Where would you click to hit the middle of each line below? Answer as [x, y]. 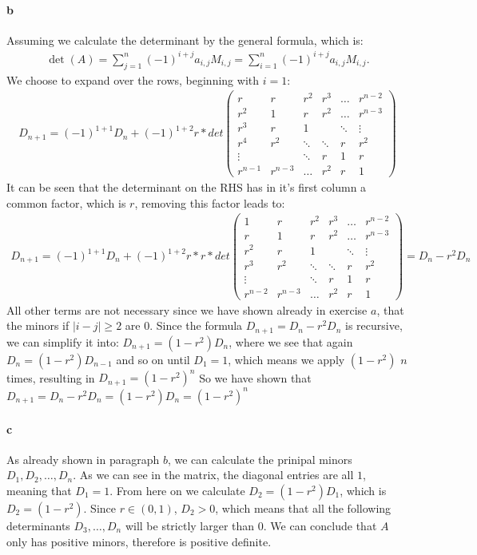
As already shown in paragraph [83, 459]
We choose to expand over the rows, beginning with [133, 79]
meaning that [39, 490]
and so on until [153, 359]
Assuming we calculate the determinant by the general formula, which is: [185, 40]
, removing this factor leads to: [210, 202]
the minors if [38, 325]
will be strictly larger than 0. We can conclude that [251, 525]
